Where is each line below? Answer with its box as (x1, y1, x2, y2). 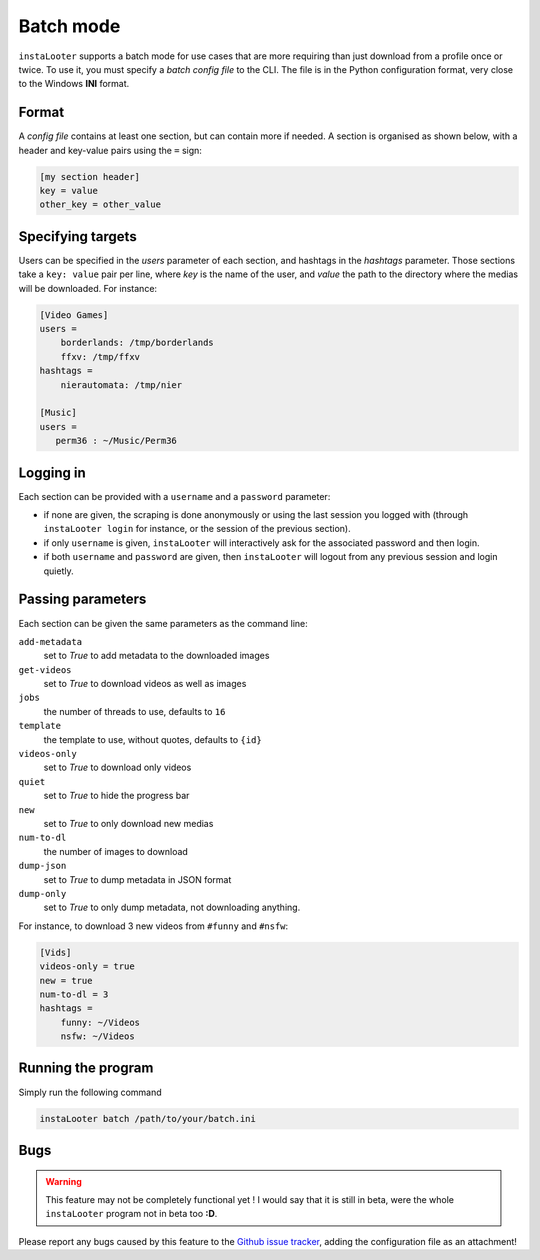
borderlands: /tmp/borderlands (60, 337, 214, 349)
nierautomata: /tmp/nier (60, 379, 183, 390)
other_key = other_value (39, 199, 162, 210)
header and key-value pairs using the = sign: (18, 144, 202, 156)
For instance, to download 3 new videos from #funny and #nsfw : (18, 920, 289, 932)
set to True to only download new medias (43, 818, 214, 829)
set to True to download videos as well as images (43, 678, 247, 690)
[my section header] (39, 171, 140, 182)
